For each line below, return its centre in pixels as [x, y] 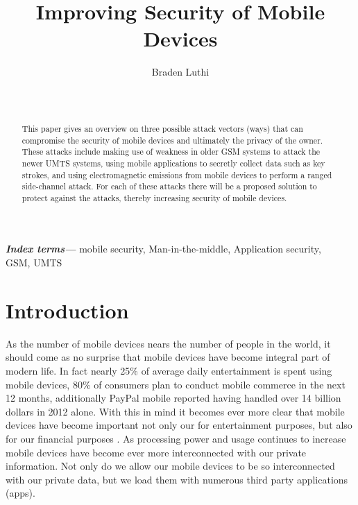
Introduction [67, 310]
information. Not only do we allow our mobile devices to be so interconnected [170, 466]
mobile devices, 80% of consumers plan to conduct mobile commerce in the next [176, 384]
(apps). [20, 493]
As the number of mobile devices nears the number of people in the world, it [168, 343]
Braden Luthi [180, 72]
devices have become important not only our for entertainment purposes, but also [179, 425]
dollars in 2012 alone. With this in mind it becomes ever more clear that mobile [175, 411]
